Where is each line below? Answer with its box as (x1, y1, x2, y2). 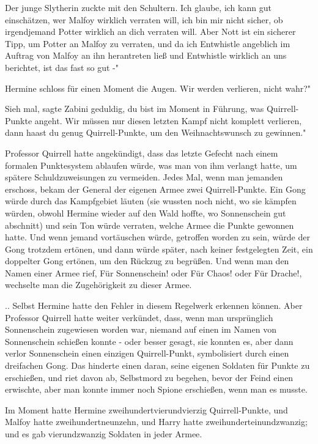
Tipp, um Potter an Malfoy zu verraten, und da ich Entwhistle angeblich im (5, 37, 290, 50)
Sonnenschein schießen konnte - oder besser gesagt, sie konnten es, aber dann (5, 335, 294, 347)
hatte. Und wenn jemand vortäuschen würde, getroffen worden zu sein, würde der (5, 231, 310, 243)
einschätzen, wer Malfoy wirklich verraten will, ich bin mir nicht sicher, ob (5, 13, 283, 26)
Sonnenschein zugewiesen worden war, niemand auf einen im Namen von (5, 323, 276, 336)
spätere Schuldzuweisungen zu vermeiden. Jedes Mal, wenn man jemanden (5, 171, 283, 183)
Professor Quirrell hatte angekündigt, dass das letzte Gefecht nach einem (5, 146, 278, 159)
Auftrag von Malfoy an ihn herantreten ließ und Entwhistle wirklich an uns (5, 49, 287, 62)
